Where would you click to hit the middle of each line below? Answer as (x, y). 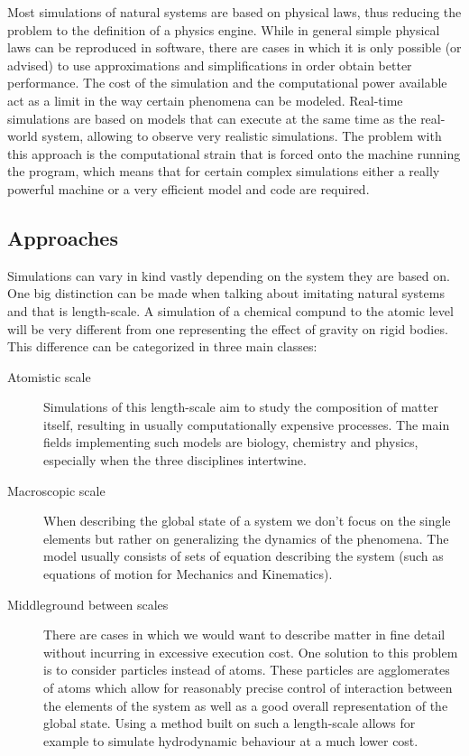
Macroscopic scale (56, 490)
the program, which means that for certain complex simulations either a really (224, 171)
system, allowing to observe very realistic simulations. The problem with (242, 136)
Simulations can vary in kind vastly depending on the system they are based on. (229, 275)
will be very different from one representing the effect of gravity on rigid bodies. (228, 328)
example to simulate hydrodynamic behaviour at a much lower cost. (231, 740)
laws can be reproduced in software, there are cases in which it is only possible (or (234, 47)
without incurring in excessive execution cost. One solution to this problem (251, 652)
